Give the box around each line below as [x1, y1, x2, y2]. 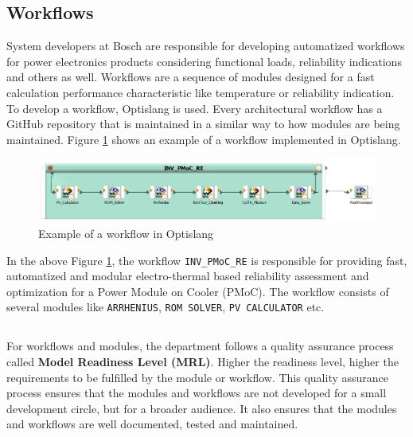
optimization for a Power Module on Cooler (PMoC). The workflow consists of [6, 283, 389, 299]
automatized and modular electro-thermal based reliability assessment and [6, 267, 369, 284]
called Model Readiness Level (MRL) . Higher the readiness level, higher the [6, 353, 399, 370]
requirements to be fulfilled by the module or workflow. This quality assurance [6, 369, 389, 385]
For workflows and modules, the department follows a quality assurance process [6, 338, 394, 354]
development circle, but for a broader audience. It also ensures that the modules [6, 400, 397, 416]
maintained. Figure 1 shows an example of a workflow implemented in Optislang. [6, 131, 401, 147]
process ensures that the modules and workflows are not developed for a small [6, 384, 387, 401]
